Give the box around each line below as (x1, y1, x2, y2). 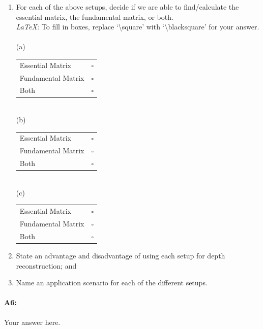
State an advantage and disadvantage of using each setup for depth (16, 250, 225, 260)
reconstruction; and (16, 260, 77, 271)
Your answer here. (4, 316, 61, 327)
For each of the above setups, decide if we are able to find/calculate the (16, 2, 239, 12)
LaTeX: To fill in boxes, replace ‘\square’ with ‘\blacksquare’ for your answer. (16, 21, 259, 32)
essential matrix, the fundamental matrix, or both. (16, 11, 173, 22)
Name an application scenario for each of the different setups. (16, 277, 208, 288)
